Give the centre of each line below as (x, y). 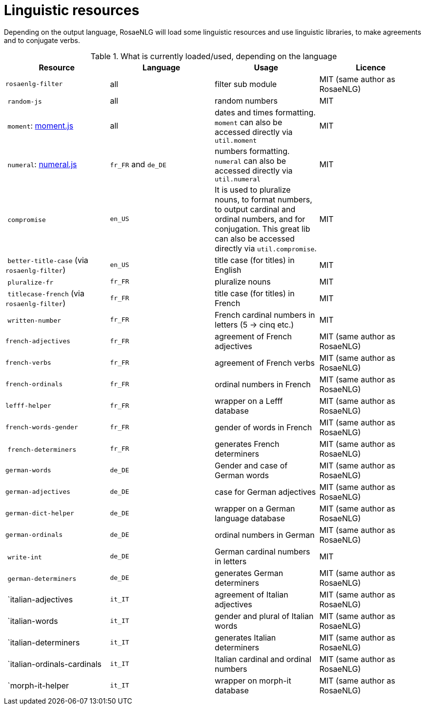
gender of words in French (263, 427)
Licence (371, 67)
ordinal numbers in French (263, 384)
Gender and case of (251, 465)
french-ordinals (34, 384)
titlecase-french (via (46, 293)
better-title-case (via (48, 260)
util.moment (236, 140)
